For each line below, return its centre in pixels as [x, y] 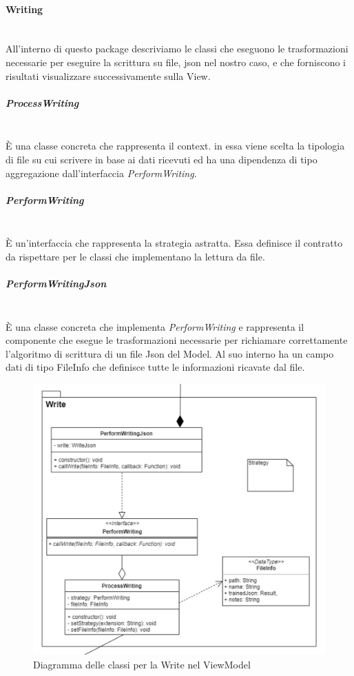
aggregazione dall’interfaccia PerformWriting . [101, 173]
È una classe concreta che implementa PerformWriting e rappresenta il [155, 326]
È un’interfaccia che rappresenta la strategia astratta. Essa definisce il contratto [174, 243]
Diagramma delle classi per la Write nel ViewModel [142, 664]
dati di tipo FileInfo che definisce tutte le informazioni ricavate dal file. [155, 367]
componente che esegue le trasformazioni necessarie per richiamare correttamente [177, 340]
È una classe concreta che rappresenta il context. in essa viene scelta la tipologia [175, 146]
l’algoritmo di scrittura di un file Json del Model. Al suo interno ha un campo [170, 353]
